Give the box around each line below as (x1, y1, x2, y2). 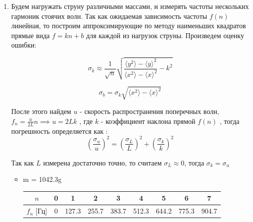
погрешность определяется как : (11, 125, 108, 136)
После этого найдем (11, 106, 71, 116)
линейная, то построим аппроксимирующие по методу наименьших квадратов (11, 20, 246, 31)
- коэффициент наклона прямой (101, 115, 196, 126)
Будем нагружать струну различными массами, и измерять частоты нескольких (11, 1, 249, 11)
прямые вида (11, 30, 50, 40)
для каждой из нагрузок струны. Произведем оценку (86, 30, 244, 40)
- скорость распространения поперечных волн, (80, 106, 219, 116)
